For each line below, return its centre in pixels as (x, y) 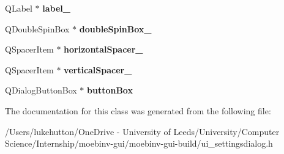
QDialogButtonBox (41, 90)
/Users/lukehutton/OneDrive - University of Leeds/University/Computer (142, 131)
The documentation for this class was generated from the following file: (138, 110)
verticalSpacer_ (98, 69)
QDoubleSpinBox (37, 28)
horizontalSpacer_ (103, 49)
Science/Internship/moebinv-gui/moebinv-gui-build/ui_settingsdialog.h (139, 143)
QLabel (19, 8)
